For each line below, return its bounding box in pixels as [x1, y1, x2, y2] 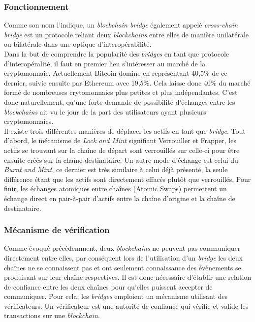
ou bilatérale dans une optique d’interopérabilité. [4, 39, 152, 49]
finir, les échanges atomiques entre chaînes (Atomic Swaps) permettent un [4, 183, 227, 194]
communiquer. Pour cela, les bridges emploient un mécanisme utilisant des [4, 291, 228, 301]
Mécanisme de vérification [4, 224, 110, 236]
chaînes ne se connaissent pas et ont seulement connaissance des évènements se [4, 262, 241, 272]
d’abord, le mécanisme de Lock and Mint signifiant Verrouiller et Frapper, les [4, 135, 236, 146]
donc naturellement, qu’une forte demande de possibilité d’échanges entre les [4, 96, 235, 107]
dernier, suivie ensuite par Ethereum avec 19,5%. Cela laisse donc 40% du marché [4, 77, 251, 88]
